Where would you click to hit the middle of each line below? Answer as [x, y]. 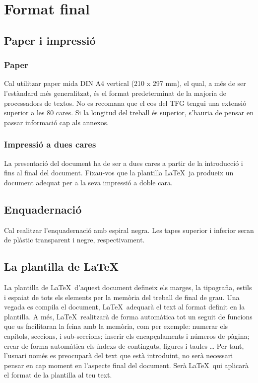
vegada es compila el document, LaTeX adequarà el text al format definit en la [125, 307]
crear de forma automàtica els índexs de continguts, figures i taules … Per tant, [124, 345]
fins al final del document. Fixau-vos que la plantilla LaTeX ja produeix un [119, 173]
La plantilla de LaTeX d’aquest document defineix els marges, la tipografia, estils [128, 287]
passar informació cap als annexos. [57, 122]
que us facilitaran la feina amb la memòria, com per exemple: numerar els [116, 326]
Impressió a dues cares [50, 144]
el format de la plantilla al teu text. [58, 375]
